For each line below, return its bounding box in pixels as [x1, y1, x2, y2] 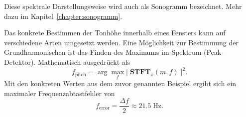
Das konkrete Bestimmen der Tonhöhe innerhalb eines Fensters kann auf [4, 27, 226, 38]
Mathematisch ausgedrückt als [37, 56, 130, 67]
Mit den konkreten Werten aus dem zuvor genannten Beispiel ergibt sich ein [4, 78, 237, 89]
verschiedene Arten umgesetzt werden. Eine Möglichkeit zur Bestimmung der [4, 37, 239, 47]
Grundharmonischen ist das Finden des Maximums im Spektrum [4, 47, 202, 57]
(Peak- [203, 47, 224, 57]
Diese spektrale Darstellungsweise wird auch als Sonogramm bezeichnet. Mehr [4, 1, 242, 11]
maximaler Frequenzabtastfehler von [4, 88, 115, 98]
